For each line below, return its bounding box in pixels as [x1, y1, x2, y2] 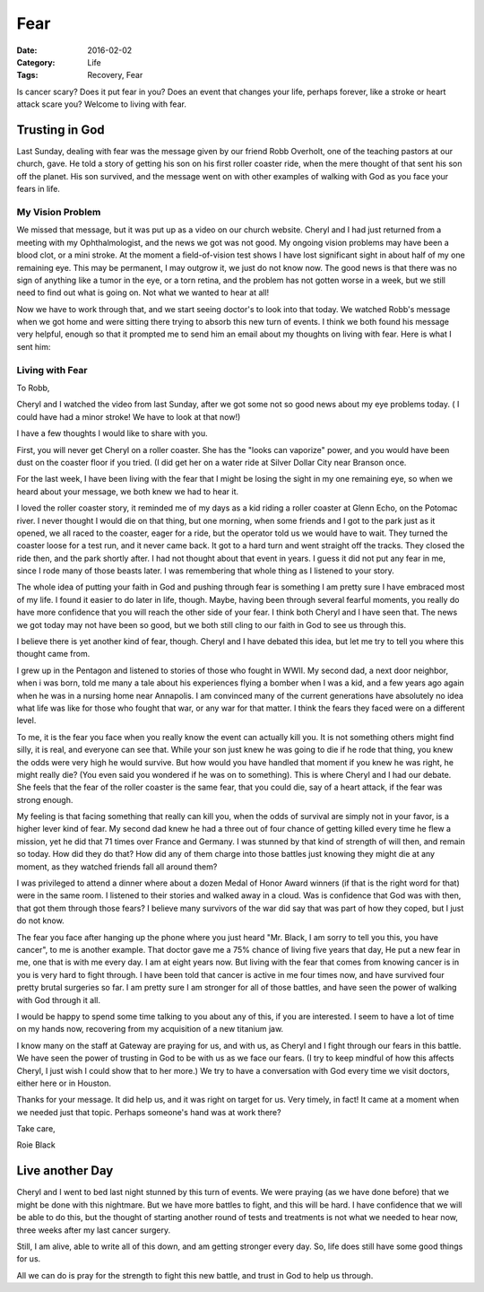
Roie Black [16, 1139, 56, 1150]
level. [16, 715, 37, 726]
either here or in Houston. [16, 1078, 112, 1088]
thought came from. [16, 649, 91, 659]
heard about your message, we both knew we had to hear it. [16, 485, 239, 497]
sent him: [16, 341, 51, 352]
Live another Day [16, 1163, 114, 1179]
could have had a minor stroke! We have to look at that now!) [16, 411, 241, 422]
